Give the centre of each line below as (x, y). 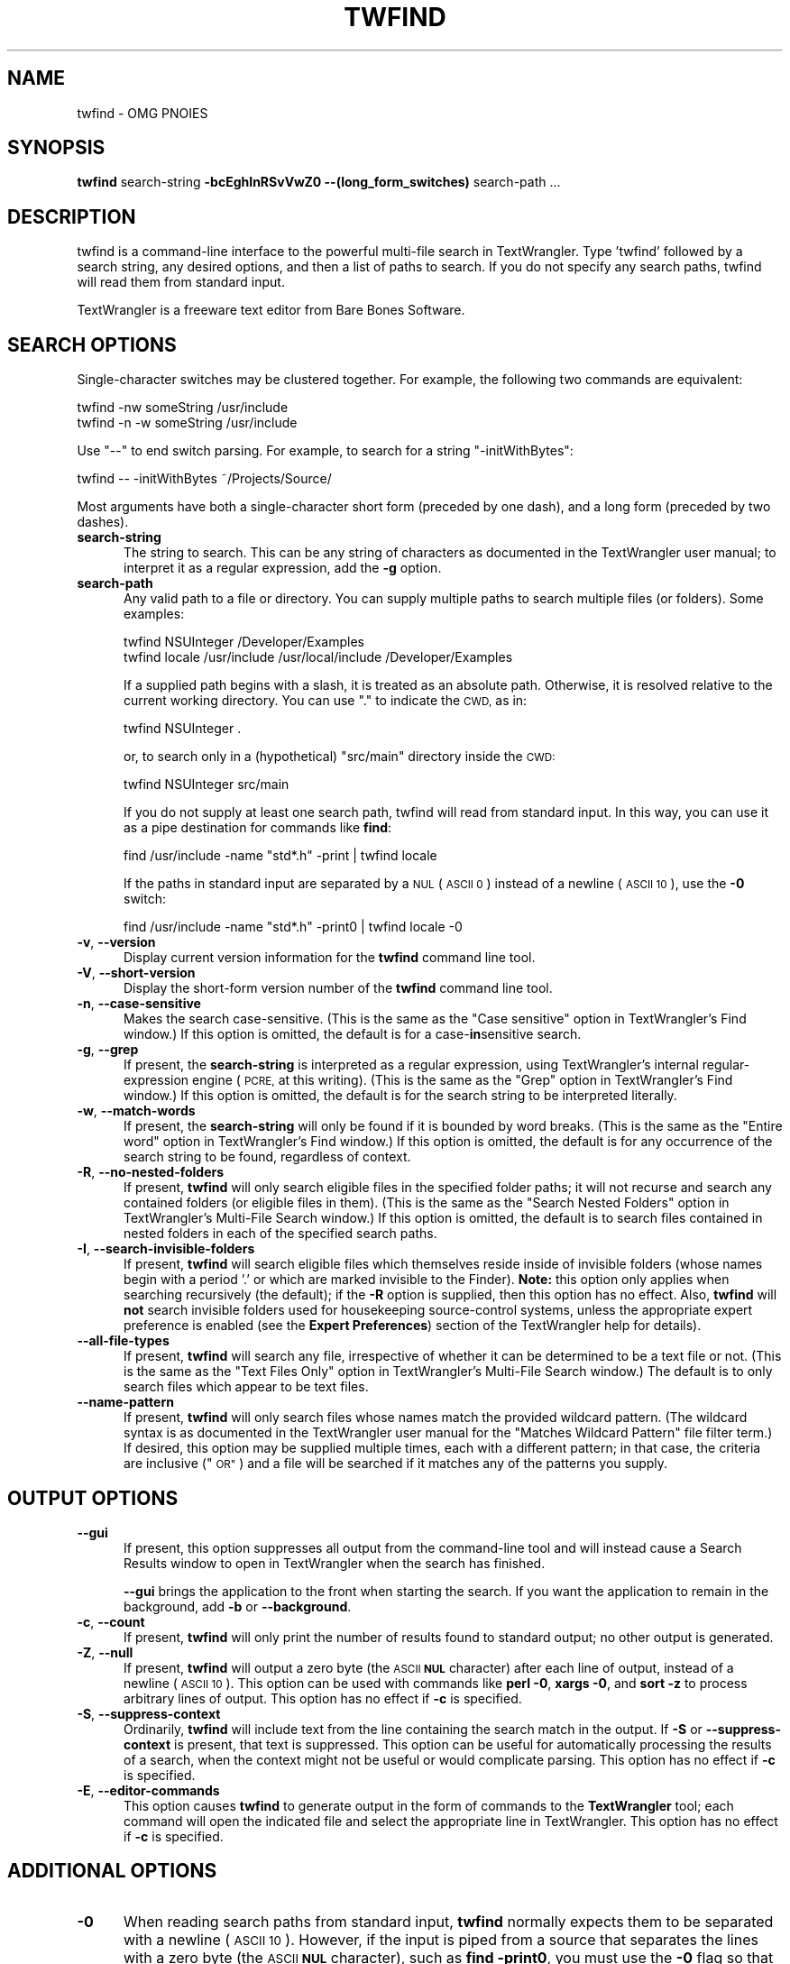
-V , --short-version (136, 973)
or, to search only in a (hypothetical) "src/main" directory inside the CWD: (340, 757)
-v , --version (116, 942)
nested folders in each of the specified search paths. (280, 1234)
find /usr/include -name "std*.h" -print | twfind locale (280, 856)
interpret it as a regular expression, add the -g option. (283, 568)
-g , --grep (108, 1050)
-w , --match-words (136, 1111)
